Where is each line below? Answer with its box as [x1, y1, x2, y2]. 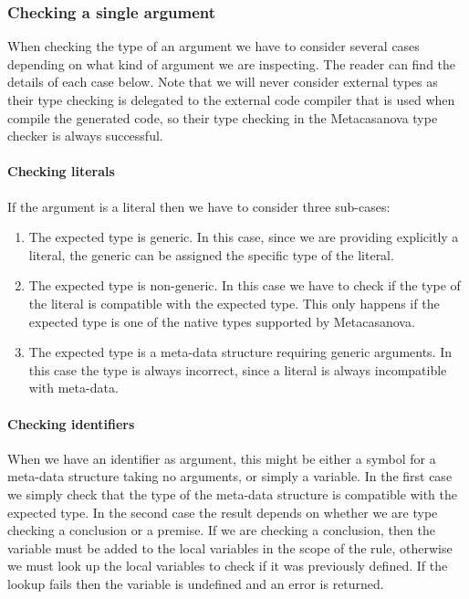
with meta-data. [28, 378, 119, 397]
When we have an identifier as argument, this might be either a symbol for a [7, 448, 436, 468]
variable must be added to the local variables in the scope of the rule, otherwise [7, 538, 453, 557]
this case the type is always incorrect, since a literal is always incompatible [28, 360, 447, 379]
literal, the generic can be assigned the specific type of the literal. [28, 245, 394, 264]
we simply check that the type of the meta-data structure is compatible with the [7, 484, 457, 503]
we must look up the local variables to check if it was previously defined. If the [7, 556, 448, 575]
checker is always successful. [7, 126, 163, 145]
